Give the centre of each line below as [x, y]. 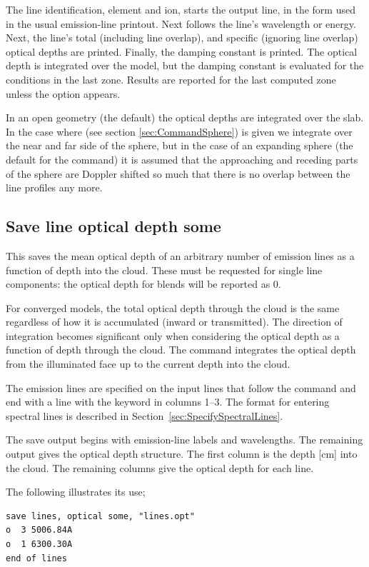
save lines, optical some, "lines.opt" [100, 516]
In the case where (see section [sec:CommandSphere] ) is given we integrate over [179, 131]
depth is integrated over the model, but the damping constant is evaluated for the [185, 65]
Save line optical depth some [113, 226]
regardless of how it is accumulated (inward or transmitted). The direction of [174, 322]
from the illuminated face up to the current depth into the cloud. [148, 364]
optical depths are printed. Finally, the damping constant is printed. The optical [182, 51]
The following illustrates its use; [76, 492]
